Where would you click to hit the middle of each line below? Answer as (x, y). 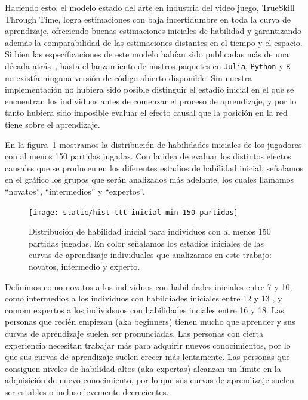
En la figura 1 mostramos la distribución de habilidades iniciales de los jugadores (153, 144)
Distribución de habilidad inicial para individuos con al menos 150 (150, 231)
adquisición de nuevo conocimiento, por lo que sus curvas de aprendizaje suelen (150, 380)
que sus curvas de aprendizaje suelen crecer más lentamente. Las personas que (147, 357)
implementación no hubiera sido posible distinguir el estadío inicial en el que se (150, 89)
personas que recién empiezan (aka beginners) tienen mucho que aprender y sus (150, 321)
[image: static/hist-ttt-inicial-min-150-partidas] (133, 212)
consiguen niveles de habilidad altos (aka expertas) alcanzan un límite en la (143, 368)
